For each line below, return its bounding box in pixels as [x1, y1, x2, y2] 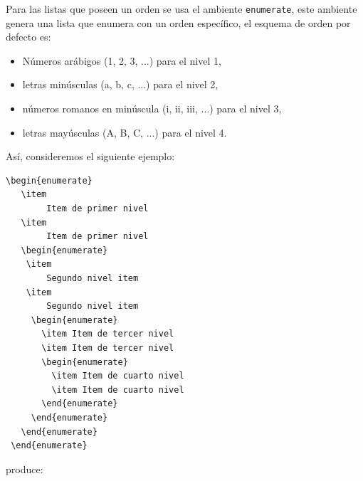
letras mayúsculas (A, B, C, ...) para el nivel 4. [22, 125, 227, 139]
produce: [6, 461, 43, 476]
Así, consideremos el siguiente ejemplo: [6, 149, 175, 164]
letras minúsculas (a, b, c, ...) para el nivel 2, [22, 77, 219, 92]
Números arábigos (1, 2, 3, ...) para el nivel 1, [22, 53, 221, 68]
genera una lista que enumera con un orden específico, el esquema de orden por [6, 15, 351, 30]
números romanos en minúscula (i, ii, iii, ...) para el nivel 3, [22, 101, 282, 116]
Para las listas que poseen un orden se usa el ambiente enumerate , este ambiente [6, 1, 357, 16]
